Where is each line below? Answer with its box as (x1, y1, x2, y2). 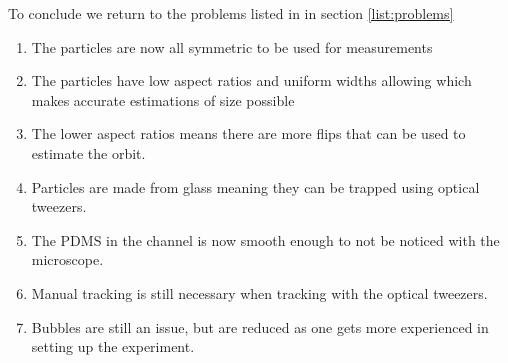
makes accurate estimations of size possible (31, 89, 295, 110)
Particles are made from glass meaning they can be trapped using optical (31, 176, 480, 197)
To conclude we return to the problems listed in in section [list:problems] (8, 3, 454, 23)
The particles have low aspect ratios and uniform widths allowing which (31, 70, 472, 91)
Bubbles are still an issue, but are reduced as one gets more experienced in (31, 316, 489, 337)
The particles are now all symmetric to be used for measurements (31, 36, 433, 57)
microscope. (31, 249, 104, 270)
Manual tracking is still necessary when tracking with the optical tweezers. (31, 282, 488, 303)
